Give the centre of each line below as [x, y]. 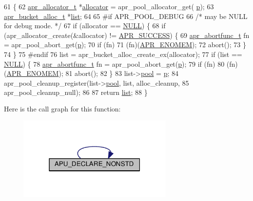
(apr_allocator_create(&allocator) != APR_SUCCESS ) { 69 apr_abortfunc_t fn [127, 35]
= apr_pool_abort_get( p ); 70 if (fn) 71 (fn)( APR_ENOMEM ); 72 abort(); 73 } [125, 45]
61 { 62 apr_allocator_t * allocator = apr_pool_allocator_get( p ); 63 [109, 6]
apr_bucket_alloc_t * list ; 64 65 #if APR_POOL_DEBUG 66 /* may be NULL [126, 16]
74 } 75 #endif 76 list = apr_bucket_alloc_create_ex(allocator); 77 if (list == [123, 54]
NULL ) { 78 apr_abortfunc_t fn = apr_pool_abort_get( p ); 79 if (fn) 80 [114, 64]
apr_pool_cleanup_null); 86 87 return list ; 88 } [76, 92]
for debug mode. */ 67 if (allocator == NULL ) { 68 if [85, 26]
